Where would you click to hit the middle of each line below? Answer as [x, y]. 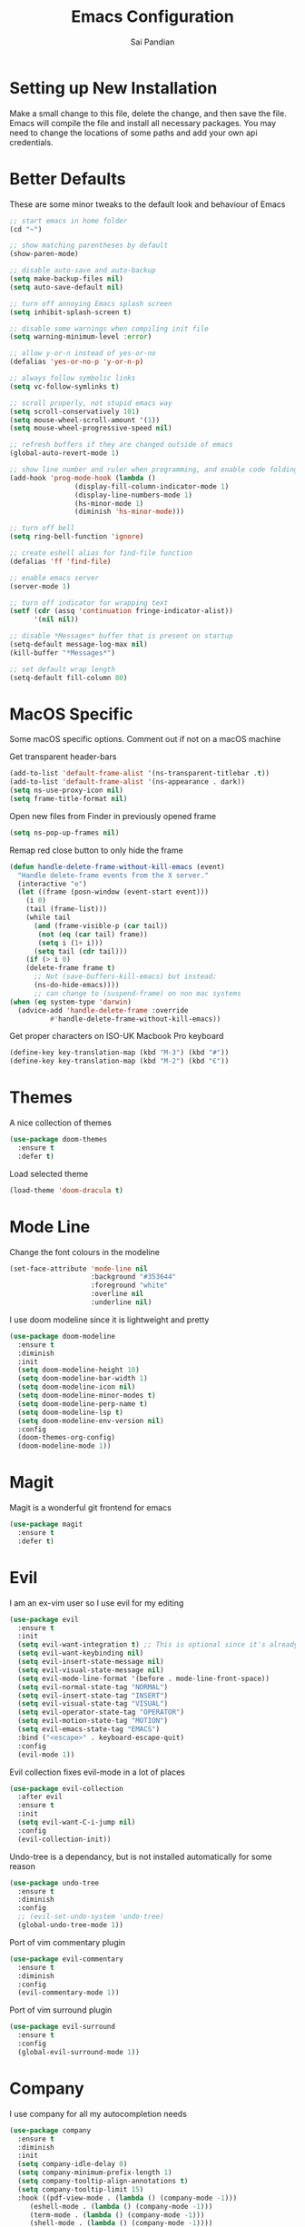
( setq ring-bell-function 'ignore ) [77, 537]
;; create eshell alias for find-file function [101, 553]
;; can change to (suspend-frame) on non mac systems [138, 993]
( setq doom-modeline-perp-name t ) [83, 1404]
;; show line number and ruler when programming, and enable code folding [154, 470]
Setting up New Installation [113, 88]
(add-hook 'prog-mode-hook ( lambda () [83, 478]
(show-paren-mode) [44, 254]
